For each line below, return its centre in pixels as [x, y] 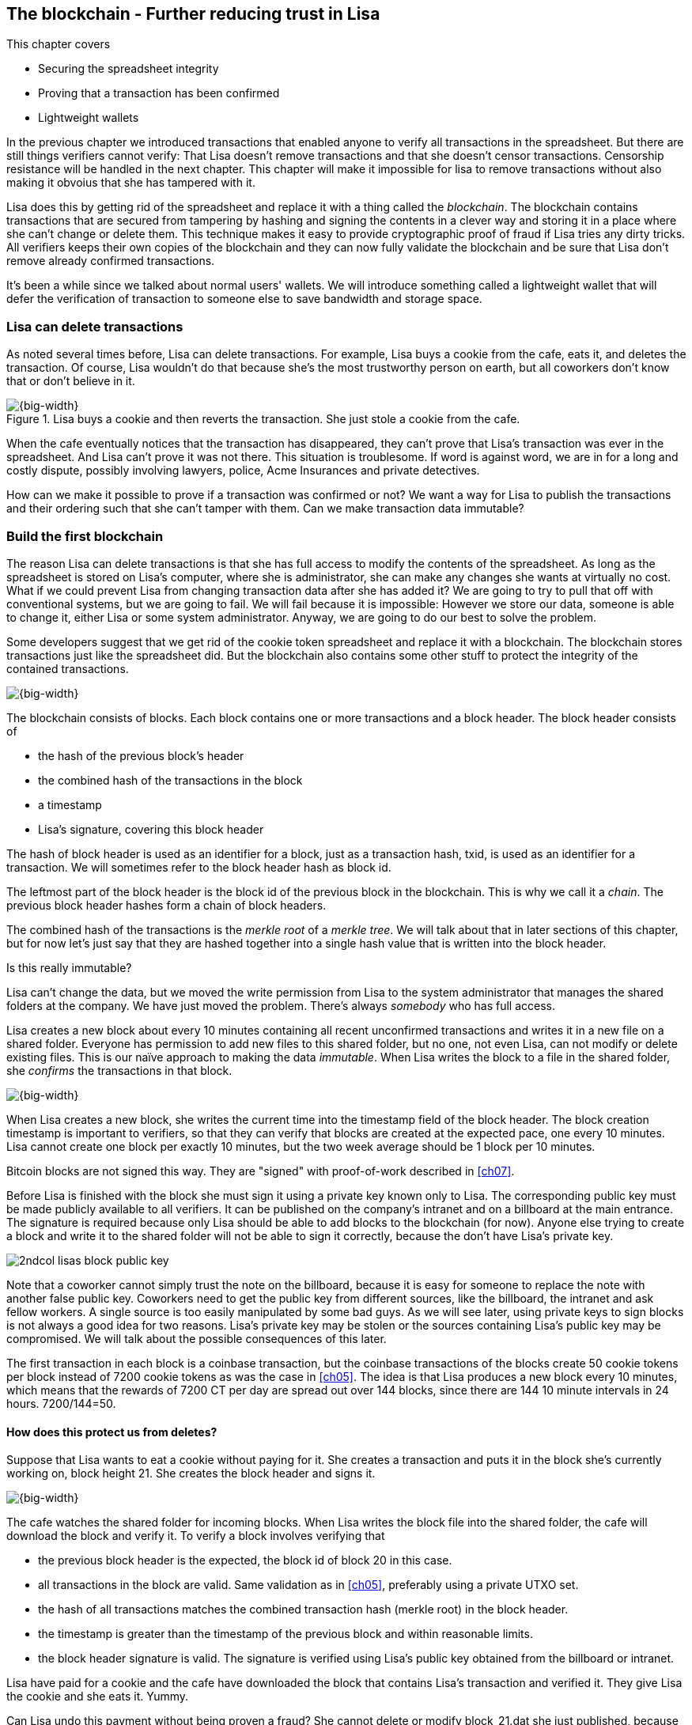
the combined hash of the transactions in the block [170, 780]
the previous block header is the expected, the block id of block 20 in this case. [245, 1560]
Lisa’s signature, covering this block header [151, 829]
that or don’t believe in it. [71, 381]
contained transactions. [68, 668]
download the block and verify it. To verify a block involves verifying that [196, 1536]
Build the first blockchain [85, 536]
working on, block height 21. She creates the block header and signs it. [191, 1473]
